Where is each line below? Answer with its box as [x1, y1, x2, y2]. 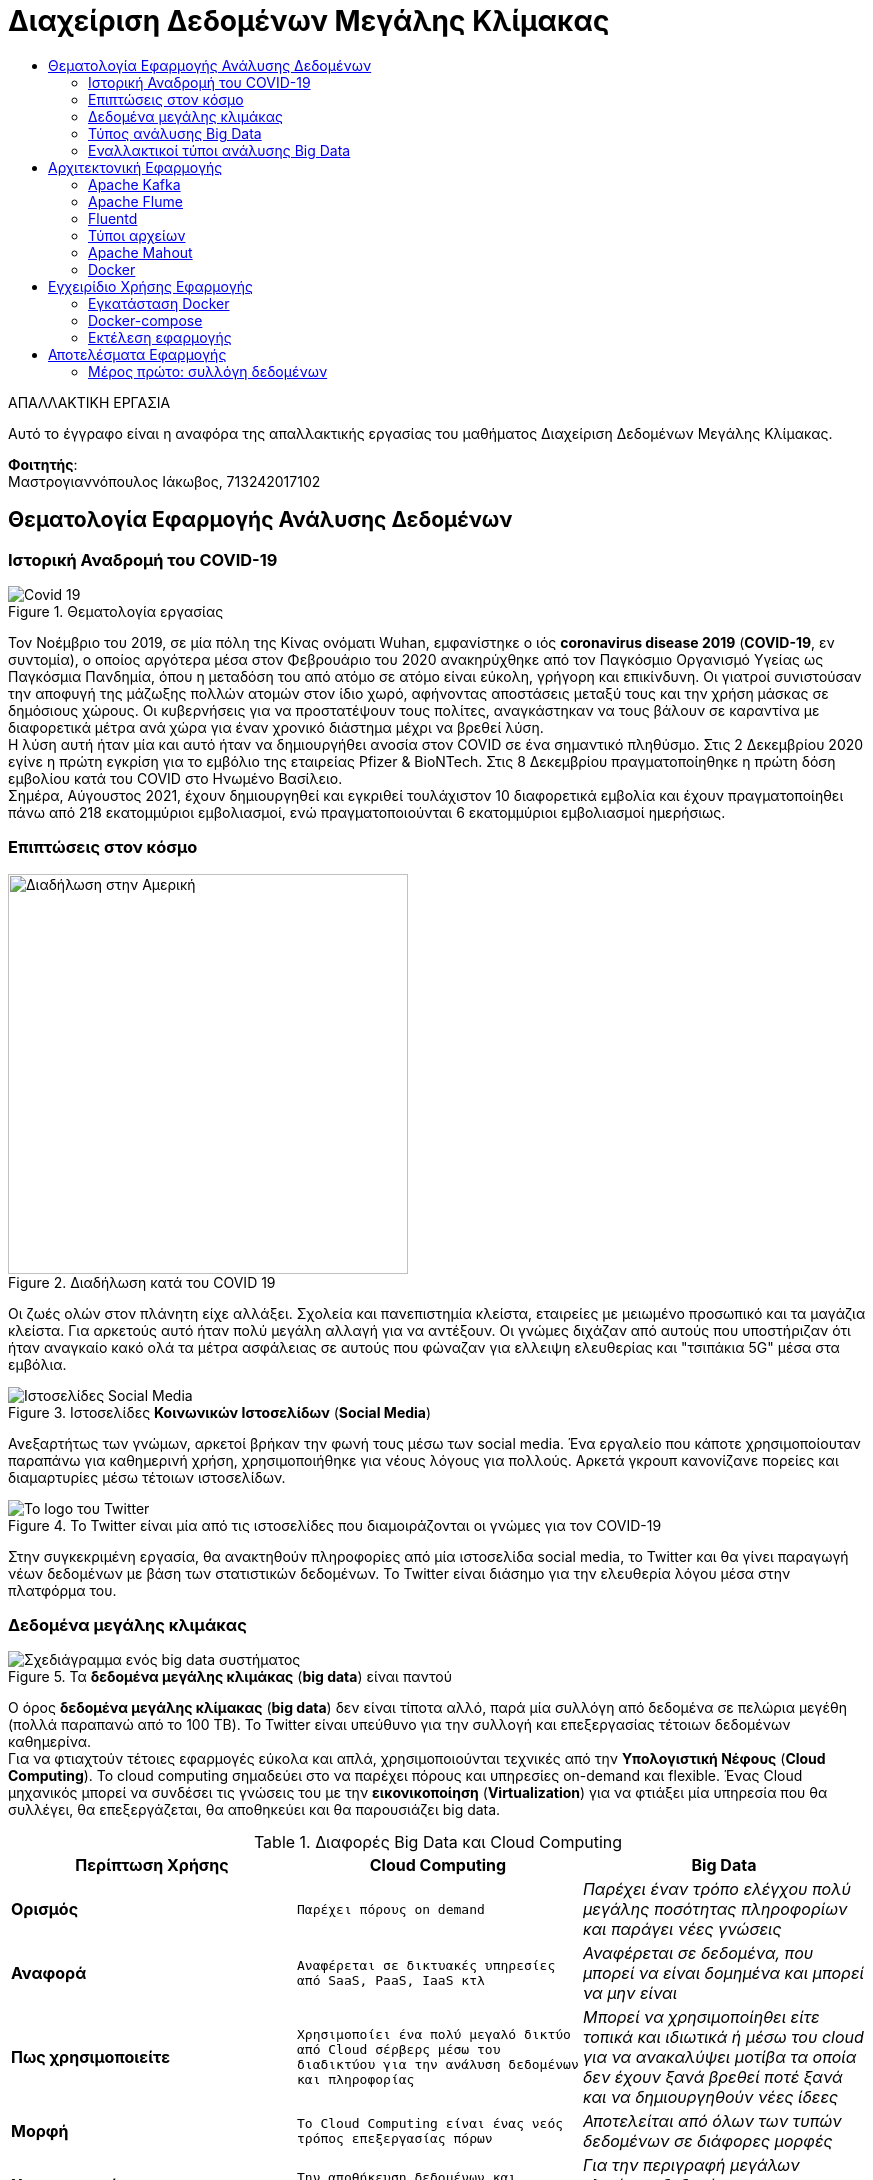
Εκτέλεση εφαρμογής [88, 328, 232, 346]
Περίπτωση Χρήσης [75, 1855, 229, 1876]
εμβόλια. [8, 1355, 67, 1373]
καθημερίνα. [8, 1733, 92, 1751]
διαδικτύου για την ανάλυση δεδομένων [296, 2057, 579, 2073]
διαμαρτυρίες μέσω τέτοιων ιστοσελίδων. [8, 1468, 286, 1486]
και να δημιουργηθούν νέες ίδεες [582, 2087, 839, 2108]
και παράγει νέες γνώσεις [582, 1919, 782, 1940]
